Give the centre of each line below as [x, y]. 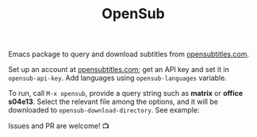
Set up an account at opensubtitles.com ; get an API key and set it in [119, 70]
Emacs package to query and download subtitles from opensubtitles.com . [129, 54]
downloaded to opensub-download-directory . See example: [104, 110]
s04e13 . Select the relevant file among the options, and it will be [113, 102]
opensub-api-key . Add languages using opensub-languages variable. [118, 78]
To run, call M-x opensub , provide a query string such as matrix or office [126, 93]
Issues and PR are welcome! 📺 [59, 126]
